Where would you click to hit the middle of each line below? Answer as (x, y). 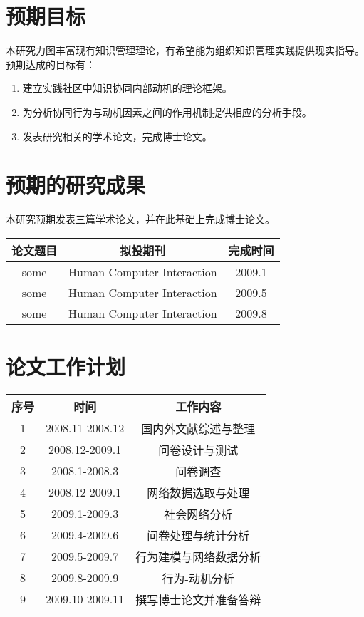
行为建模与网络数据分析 (198, 556)
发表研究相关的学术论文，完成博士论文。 (117, 136)
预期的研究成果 (76, 185)
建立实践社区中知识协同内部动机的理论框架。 (127, 88)
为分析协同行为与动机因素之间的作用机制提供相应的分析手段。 (167, 112)
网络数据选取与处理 (198, 492)
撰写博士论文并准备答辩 (198, 599)
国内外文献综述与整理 (198, 428)
